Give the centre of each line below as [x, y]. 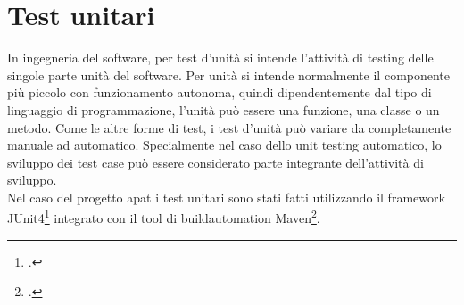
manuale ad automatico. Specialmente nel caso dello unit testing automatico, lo [224, 145]
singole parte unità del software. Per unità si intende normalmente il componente [229, 74]
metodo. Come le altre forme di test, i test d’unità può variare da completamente [229, 127]
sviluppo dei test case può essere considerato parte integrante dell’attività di [215, 162]
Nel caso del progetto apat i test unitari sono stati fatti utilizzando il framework [226, 197]
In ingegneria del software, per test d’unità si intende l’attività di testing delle [220, 58]
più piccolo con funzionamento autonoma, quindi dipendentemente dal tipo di [220, 92]
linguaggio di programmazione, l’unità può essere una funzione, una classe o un [224, 109]
